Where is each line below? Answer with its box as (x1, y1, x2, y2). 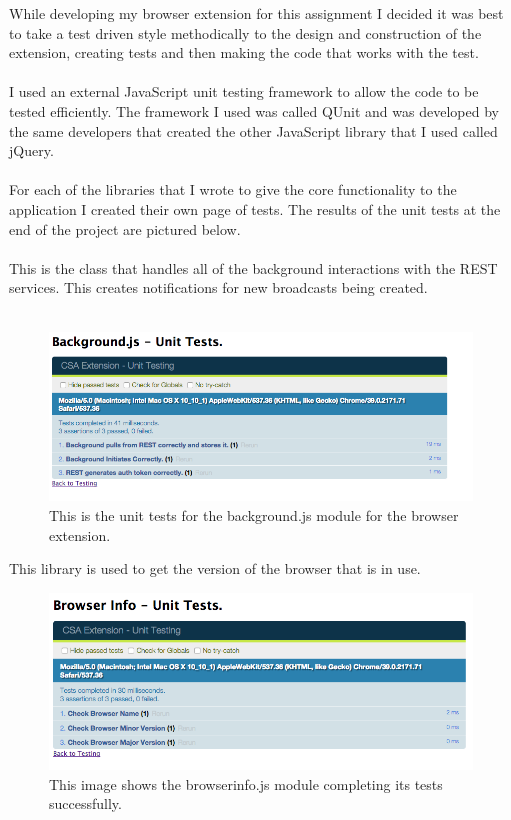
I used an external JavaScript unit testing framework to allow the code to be (9, 81, 479, 102)
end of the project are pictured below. (9, 218, 241, 239)
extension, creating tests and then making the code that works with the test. (9, 42, 479, 63)
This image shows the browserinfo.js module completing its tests (49, 773, 443, 794)
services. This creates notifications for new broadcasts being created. (9, 277, 428, 298)
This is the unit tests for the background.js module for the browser (49, 504, 459, 525)
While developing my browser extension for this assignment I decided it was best (9, 3, 504, 23)
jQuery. (9, 140, 54, 161)
